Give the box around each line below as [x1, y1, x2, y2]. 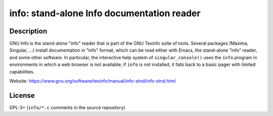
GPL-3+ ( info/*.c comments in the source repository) [9, 104, 125, 110]
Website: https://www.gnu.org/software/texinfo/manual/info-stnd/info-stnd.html [9, 78, 176, 84]
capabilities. [9, 68, 35, 74]
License [9, 91, 35, 100]
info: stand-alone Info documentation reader [9, 8, 201, 19]
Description [9, 27, 48, 35]
